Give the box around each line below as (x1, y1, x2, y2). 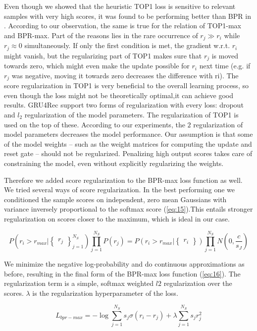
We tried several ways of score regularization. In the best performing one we (4, 184, 235, 195)
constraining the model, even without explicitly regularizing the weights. (4, 158, 224, 168)
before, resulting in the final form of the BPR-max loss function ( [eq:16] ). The (4, 268, 241, 278)
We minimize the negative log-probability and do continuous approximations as (4, 259, 245, 269)
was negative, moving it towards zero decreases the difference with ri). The (11, 70, 239, 80)
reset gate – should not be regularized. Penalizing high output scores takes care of (4, 148, 253, 159)
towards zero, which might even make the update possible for (4, 60, 190, 71)
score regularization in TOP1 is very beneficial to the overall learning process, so (4, 80, 249, 91)
